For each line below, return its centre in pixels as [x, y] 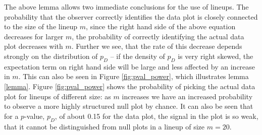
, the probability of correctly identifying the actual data [158, 36]
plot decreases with [34, 46]
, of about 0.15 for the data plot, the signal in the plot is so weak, [156, 116]
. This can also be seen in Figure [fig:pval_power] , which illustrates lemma [134, 76]
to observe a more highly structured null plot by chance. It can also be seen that [129, 106]
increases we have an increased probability [187, 96]
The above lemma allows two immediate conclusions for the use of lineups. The [126, 7]
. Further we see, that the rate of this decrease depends [157, 46]
